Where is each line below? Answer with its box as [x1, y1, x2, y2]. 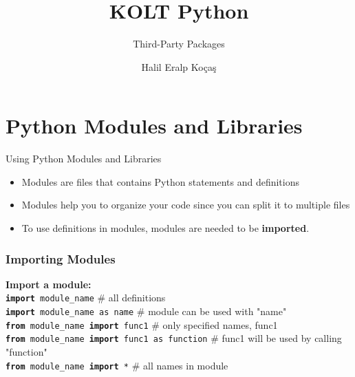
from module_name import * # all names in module [6, 358, 228, 372]
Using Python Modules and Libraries [6, 151, 162, 166]
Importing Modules [6, 250, 116, 267]
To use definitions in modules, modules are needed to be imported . [21, 221, 310, 235]
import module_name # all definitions [6, 290, 166, 305]
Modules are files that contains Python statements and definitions [21, 174, 300, 188]
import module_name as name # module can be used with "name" [6, 304, 287, 319]
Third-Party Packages [133, 36, 225, 51]
